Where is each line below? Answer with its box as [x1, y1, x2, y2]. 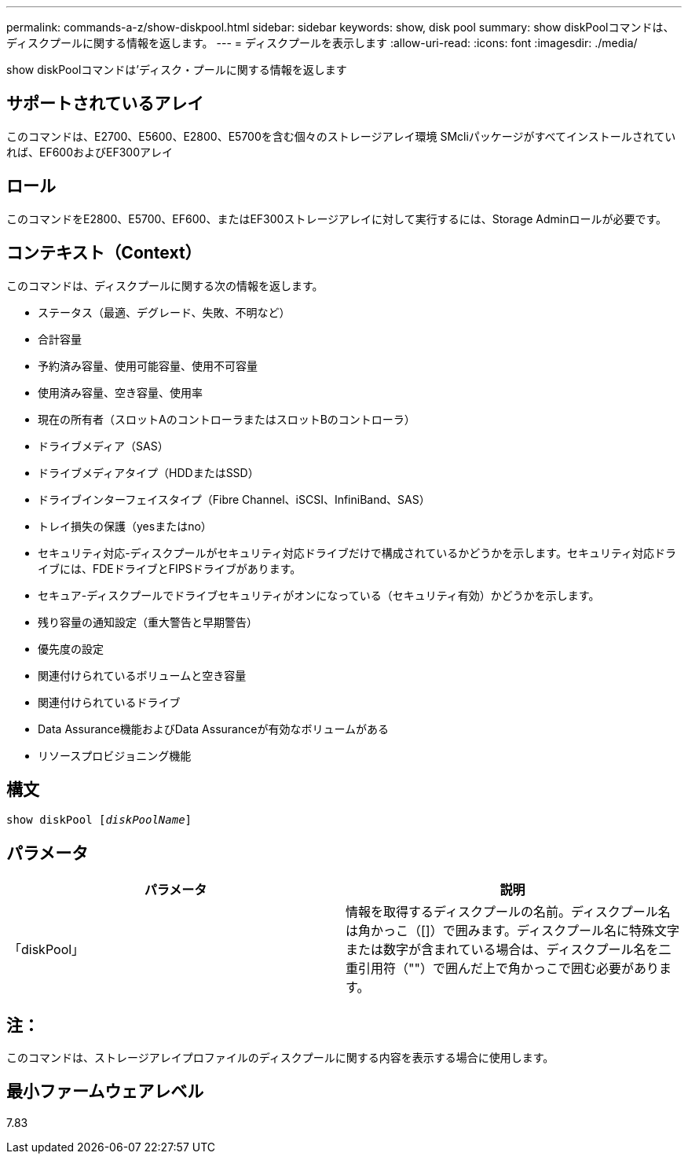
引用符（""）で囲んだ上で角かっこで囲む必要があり [358, 960, 659, 977]
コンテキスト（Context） [6, 243, 202, 263]
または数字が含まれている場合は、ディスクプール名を [346, 942, 659, 958]
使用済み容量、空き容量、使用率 [38, 385, 203, 399]
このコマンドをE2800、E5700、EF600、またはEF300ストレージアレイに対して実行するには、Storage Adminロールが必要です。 [6, 211, 668, 226]
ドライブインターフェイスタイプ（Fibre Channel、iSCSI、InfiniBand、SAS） [38, 492, 430, 506]
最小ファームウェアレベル [6, 1081, 204, 1102]
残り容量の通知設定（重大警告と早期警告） [38, 615, 258, 629]
